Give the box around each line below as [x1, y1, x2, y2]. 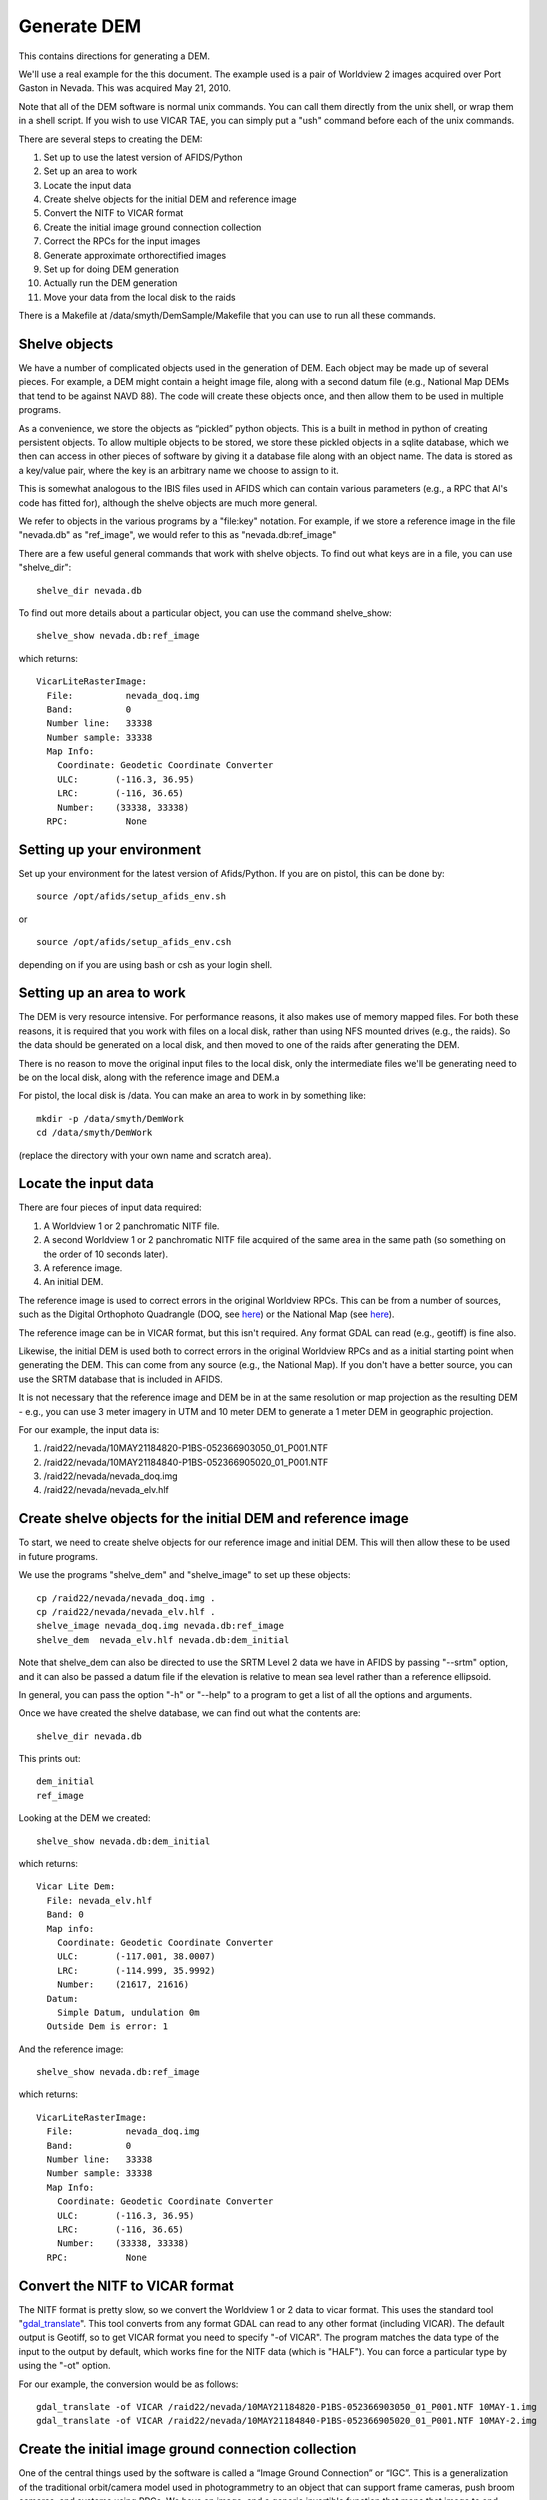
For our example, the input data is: [18, 1423, 160, 1435]
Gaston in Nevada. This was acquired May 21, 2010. [18, 82, 232, 94]
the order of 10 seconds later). [43, 1248, 169, 1260]
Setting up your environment [18, 841, 202, 858]
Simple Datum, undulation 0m [56, 2006, 200, 2018]
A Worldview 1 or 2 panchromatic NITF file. [43, 1220, 220, 1232]
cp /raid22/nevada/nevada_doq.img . [36, 1592, 216, 1604]
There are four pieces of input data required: [18, 1201, 202, 1214]
